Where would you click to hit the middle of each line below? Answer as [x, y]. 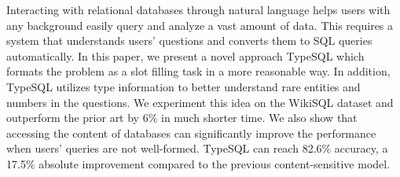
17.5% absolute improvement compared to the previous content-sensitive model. [198, 163]
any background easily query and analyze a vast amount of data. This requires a [200, 25]
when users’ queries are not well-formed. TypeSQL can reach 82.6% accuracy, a [197, 148]
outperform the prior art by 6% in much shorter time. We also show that [182, 118]
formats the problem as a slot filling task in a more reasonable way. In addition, [198, 71]
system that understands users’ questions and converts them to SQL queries [189, 41]
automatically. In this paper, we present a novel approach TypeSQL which [185, 55]
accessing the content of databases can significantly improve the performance [191, 133]
